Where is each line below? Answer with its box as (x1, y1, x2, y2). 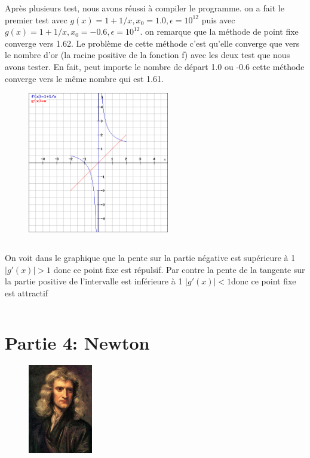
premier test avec (5, 13, 67, 26)
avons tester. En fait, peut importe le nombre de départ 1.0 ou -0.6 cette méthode (5, 60, 305, 72)
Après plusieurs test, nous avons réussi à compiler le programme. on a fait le (5, 2, 284, 14)
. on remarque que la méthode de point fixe (140, 25, 299, 38)
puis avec (201, 13, 235, 26)
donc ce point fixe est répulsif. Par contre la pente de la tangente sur (53, 263, 305, 275)
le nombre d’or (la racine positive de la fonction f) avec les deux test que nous (5, 48, 290, 61)
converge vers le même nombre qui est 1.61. (5, 72, 164, 84)
